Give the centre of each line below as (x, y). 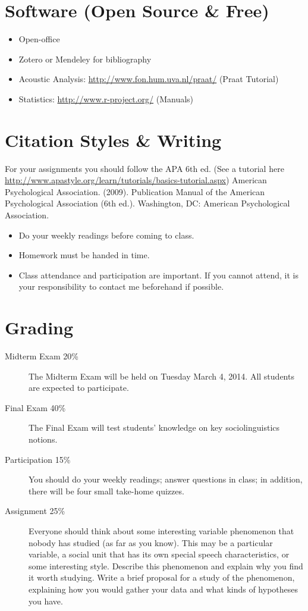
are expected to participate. (79, 388)
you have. (46, 601)
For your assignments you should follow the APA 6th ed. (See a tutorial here (144, 168)
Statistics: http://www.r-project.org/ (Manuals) (106, 98)
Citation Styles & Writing (113, 140)
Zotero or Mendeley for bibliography (85, 59)
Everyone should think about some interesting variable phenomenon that (161, 531)
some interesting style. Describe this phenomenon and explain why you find (166, 565)
